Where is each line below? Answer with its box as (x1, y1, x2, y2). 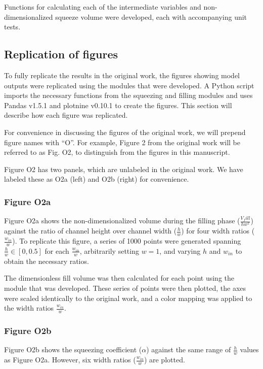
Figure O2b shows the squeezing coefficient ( (4, 344, 142, 355)
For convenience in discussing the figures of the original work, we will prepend (4, 126, 246, 137)
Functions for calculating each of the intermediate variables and (4, 2, 201, 12)
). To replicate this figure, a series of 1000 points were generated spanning (12, 236, 241, 246)
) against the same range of (146, 344, 231, 355)
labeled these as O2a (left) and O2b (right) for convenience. (4, 174, 189, 184)
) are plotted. (144, 354, 185, 365)
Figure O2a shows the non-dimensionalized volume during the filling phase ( (4, 215, 240, 226)
